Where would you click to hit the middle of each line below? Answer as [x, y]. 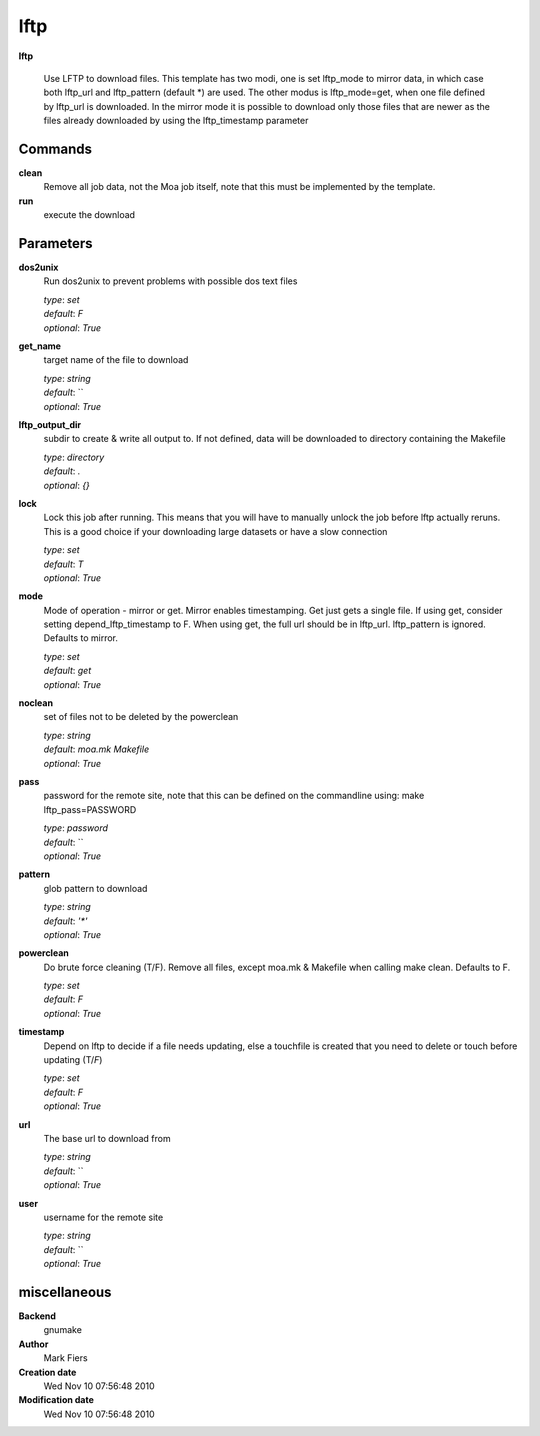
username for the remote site [103, 1217]
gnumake [62, 1330]
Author [33, 1344]
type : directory [74, 457]
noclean [36, 703]
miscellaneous [65, 1291]
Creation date [47, 1372]
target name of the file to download [116, 360]
